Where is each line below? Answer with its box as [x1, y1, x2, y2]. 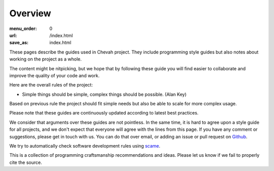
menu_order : [9, 25, 38, 32]
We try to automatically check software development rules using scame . [9, 143, 161, 149]
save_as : [9, 40, 29, 46]
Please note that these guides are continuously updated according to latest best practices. [9, 110, 199, 116]
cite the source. [9, 159, 43, 165]
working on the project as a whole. [9, 56, 82, 62]
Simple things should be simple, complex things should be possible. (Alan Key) [22, 91, 187, 97]
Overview [9, 8, 51, 19]
